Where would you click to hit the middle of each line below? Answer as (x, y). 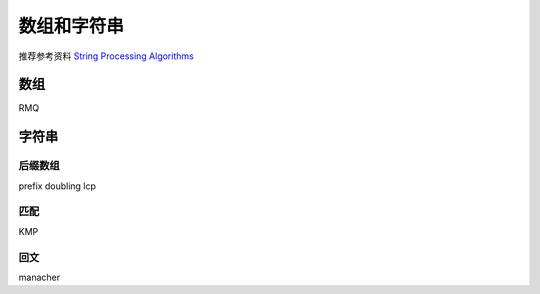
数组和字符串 (71, 26)
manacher (39, 277)
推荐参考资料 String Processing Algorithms (106, 56)
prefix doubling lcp (57, 186)
